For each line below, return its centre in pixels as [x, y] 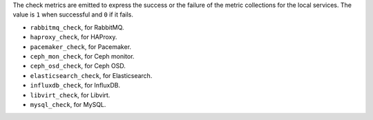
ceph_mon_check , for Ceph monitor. [82, 56]
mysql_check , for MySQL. [68, 104]
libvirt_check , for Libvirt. [70, 95]
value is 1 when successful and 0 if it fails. [73, 14]
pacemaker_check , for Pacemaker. [80, 47]
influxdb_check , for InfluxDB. [75, 86]
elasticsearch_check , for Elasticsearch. [91, 75]
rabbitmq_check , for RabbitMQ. [77, 27]
